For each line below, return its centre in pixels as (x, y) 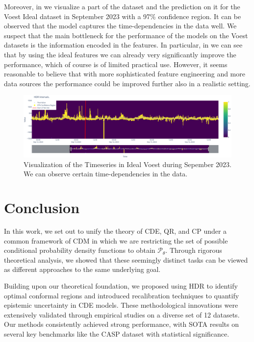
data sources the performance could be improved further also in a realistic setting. (127, 83)
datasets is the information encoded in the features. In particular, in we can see (123, 45)
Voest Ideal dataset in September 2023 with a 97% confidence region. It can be (123, 16)
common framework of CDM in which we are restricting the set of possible (116, 240)
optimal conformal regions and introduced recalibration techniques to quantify (122, 295)
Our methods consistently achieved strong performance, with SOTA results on (121, 324)
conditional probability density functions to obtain (80, 250)
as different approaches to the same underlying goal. (82, 269)
